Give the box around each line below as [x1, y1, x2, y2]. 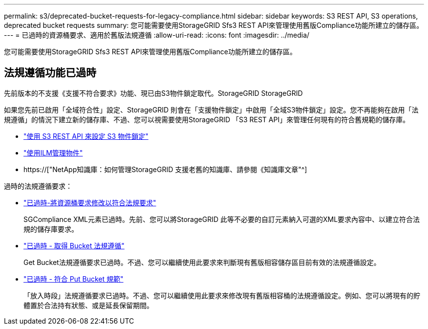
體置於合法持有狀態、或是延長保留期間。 [23, 301, 153, 309]
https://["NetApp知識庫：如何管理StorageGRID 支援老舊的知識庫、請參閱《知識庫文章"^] [23, 165, 307, 174]
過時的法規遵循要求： [4, 181, 72, 190]
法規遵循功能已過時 [4, 66, 96, 79]
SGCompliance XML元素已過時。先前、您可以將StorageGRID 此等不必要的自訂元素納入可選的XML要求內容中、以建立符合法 [23, 215, 420, 223]
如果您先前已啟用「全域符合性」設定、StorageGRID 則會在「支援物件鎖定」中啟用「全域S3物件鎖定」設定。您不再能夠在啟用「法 [4, 105, 419, 114]
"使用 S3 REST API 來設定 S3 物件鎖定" [23, 132, 149, 140]
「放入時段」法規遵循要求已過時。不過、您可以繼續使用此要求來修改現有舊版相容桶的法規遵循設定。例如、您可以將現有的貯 [23, 291, 420, 300]
